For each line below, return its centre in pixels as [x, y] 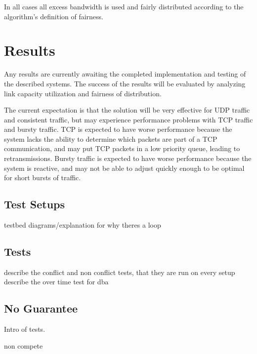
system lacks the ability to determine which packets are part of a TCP [111, 138]
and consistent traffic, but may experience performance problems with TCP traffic [128, 119]
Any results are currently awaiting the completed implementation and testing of [125, 74]
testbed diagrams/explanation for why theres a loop [83, 225]
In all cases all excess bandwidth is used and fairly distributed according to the [124, 6]
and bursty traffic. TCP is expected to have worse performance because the [118, 129]
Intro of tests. [25, 329]
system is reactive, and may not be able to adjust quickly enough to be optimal [124, 168]
